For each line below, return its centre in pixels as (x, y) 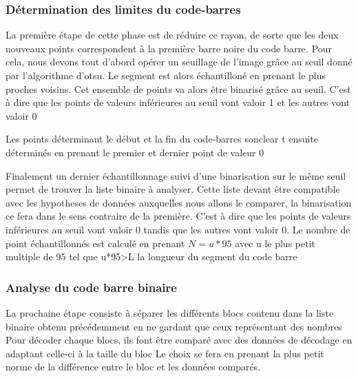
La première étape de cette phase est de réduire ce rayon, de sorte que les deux (172, 35)
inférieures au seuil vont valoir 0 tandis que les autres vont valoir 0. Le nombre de (178, 229)
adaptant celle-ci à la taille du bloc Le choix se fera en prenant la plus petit (165, 353)
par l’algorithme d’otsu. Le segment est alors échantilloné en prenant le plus (166, 75)
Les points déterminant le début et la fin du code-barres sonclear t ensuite (162, 139)
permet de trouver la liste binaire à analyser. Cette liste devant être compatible (173, 189)
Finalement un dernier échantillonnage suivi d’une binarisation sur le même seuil (176, 175)
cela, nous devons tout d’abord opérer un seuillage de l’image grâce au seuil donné (179, 62)
